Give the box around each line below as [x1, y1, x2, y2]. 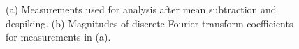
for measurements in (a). [6, 29, 111, 44]
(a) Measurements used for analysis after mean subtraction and [6, 2, 277, 16]
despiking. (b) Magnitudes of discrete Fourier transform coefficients [6, 15, 293, 30]
